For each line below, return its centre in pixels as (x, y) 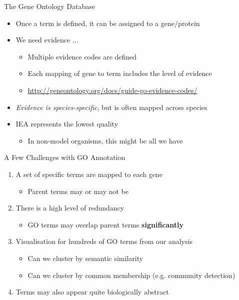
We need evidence (43, 40)
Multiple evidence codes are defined (82, 56)
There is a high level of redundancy (70, 208)
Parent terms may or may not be (78, 191)
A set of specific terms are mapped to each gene (89, 174)
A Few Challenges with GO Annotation (65, 157)
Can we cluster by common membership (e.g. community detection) (131, 275)
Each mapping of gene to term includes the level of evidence (120, 73)
